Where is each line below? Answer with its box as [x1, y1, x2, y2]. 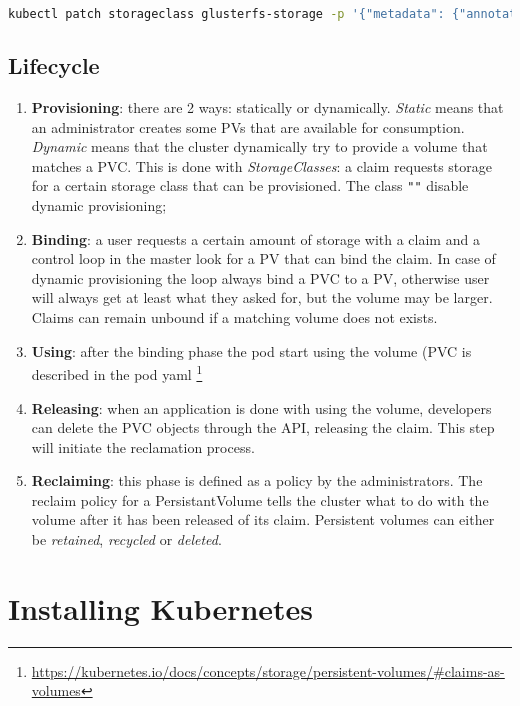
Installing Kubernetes [8, 587, 314, 628]
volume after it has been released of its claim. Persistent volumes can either [31, 509, 495, 530]
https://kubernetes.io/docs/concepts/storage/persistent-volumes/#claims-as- [31, 660, 505, 681]
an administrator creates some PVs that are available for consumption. [31, 116, 465, 137]
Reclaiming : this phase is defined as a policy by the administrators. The [31, 470, 483, 491]
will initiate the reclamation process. [31, 436, 255, 457]
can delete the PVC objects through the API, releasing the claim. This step [31, 417, 495, 438]
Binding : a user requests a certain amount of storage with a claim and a [31, 228, 480, 249]
